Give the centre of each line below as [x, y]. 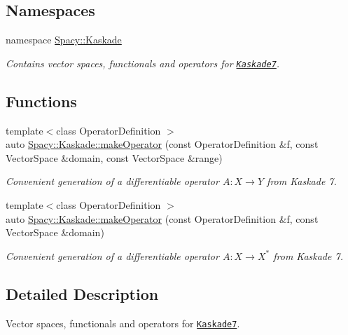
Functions [41, 101]
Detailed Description [82, 293]
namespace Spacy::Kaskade [64, 40]
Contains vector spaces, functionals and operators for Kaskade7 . [143, 63]
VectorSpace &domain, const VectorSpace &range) [114, 157]
